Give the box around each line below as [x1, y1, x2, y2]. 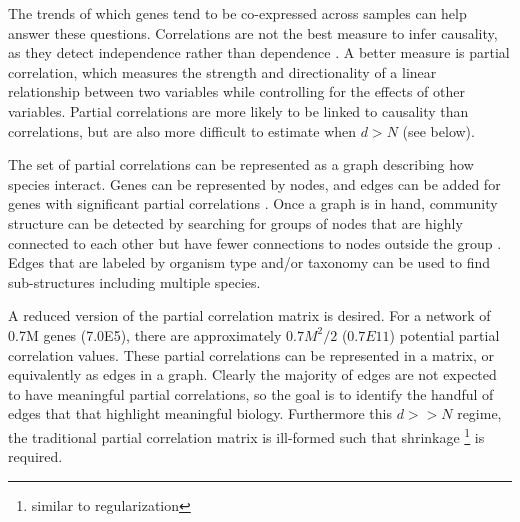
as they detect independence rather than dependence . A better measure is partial [8, 42, 510, 63]
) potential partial [389, 324, 500, 345]
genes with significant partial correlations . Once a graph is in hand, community [8, 193, 498, 214]
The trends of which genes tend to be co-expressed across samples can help [8, 3, 467, 23]
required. [8, 446, 63, 467]
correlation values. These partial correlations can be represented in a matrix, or [8, 344, 494, 365]
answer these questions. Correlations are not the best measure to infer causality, [8, 22, 498, 43]
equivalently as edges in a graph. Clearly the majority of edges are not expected [8, 364, 497, 385]
